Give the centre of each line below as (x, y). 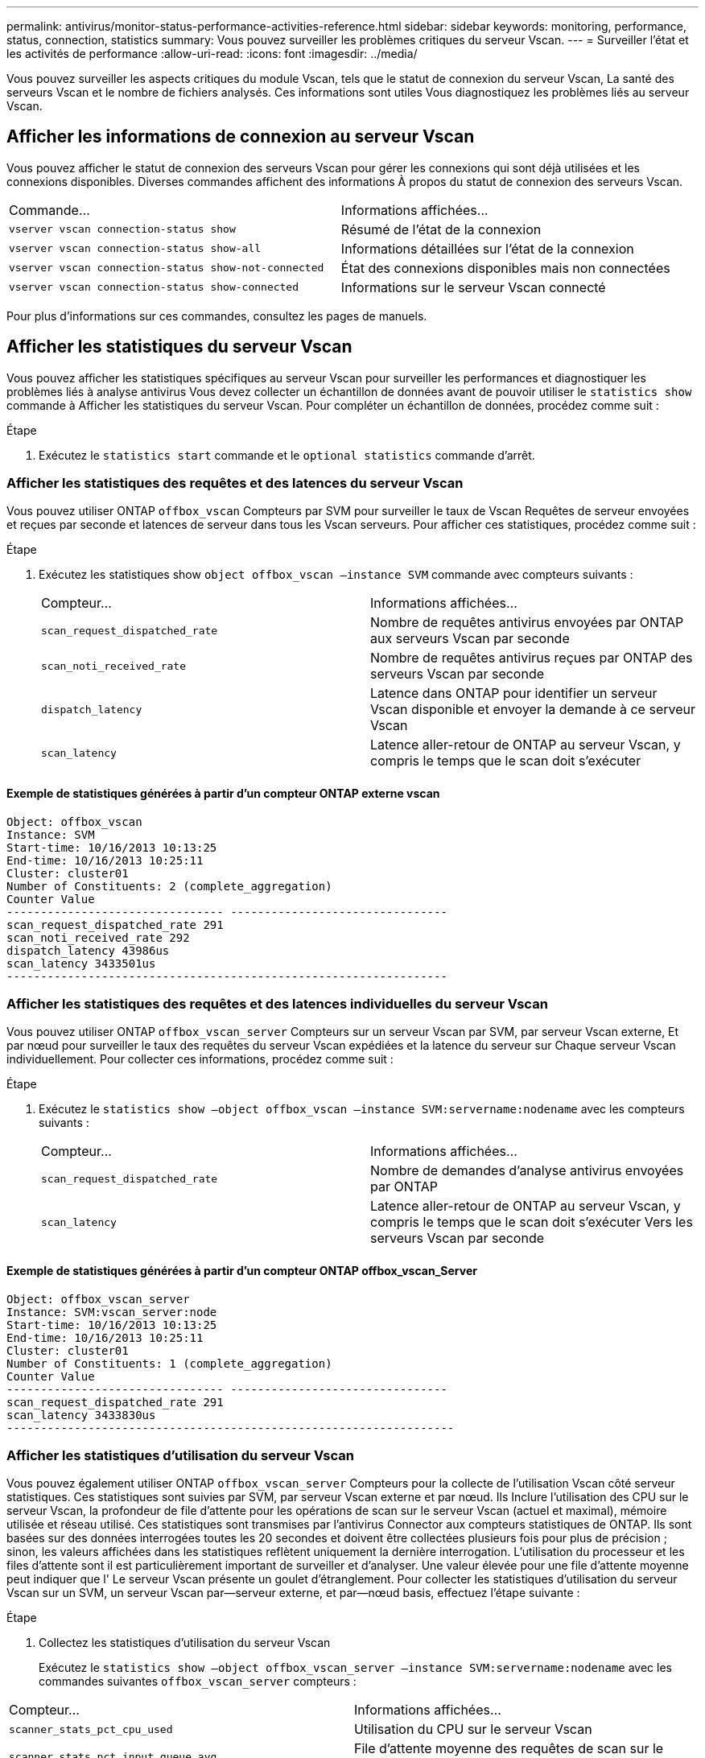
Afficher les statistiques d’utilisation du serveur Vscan (180, 1455)
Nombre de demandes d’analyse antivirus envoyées (527, 1171)
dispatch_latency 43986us (88, 950)
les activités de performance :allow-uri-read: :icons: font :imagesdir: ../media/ (212, 54)
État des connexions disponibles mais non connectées (505, 268)
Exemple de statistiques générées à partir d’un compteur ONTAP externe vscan (223, 794)
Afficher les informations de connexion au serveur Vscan (241, 137)
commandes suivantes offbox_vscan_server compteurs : (198, 1682)
